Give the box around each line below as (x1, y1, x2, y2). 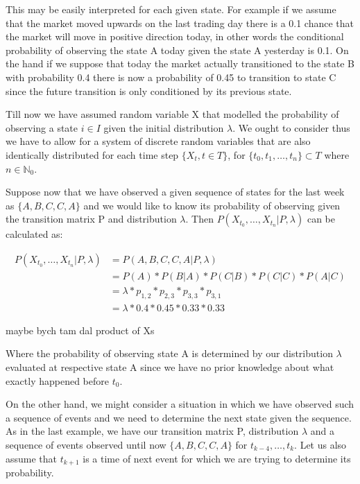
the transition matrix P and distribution (6, 211, 177, 226)
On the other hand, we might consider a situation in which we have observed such (6, 397, 354, 411)
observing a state (6, 120, 78, 135)
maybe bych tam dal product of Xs (6, 322, 155, 337)
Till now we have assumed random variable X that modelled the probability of (6, 107, 339, 121)
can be (307, 211, 335, 226)
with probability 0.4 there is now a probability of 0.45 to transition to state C (6, 69, 336, 84)
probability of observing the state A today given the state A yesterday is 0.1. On (6, 42, 349, 57)
